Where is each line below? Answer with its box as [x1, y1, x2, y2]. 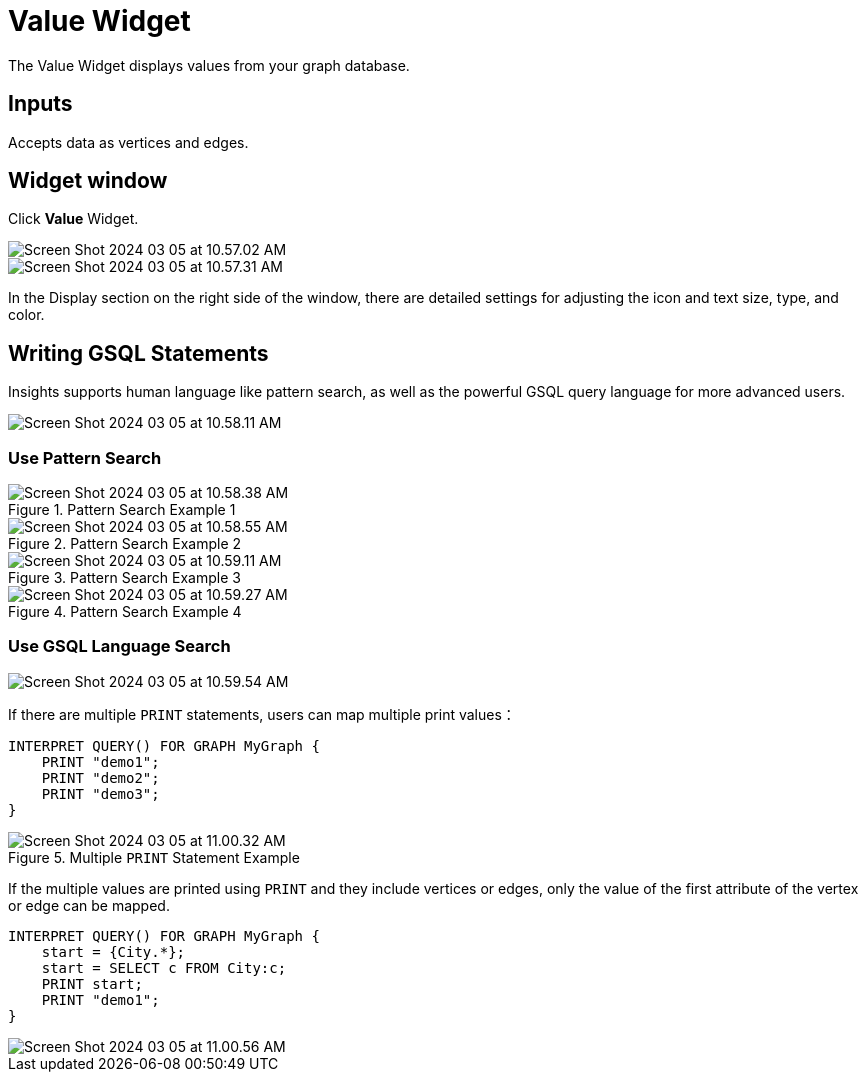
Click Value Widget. [8, 210, 139, 228]
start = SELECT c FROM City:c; [41, 959, 287, 976]
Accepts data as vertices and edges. [8, 133, 249, 151]
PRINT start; [41, 975, 143, 992]
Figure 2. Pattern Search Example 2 [8, 535, 242, 553]
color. [8, 306, 45, 324]
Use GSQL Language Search [8, 636, 231, 657]
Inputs [8, 91, 73, 117]
